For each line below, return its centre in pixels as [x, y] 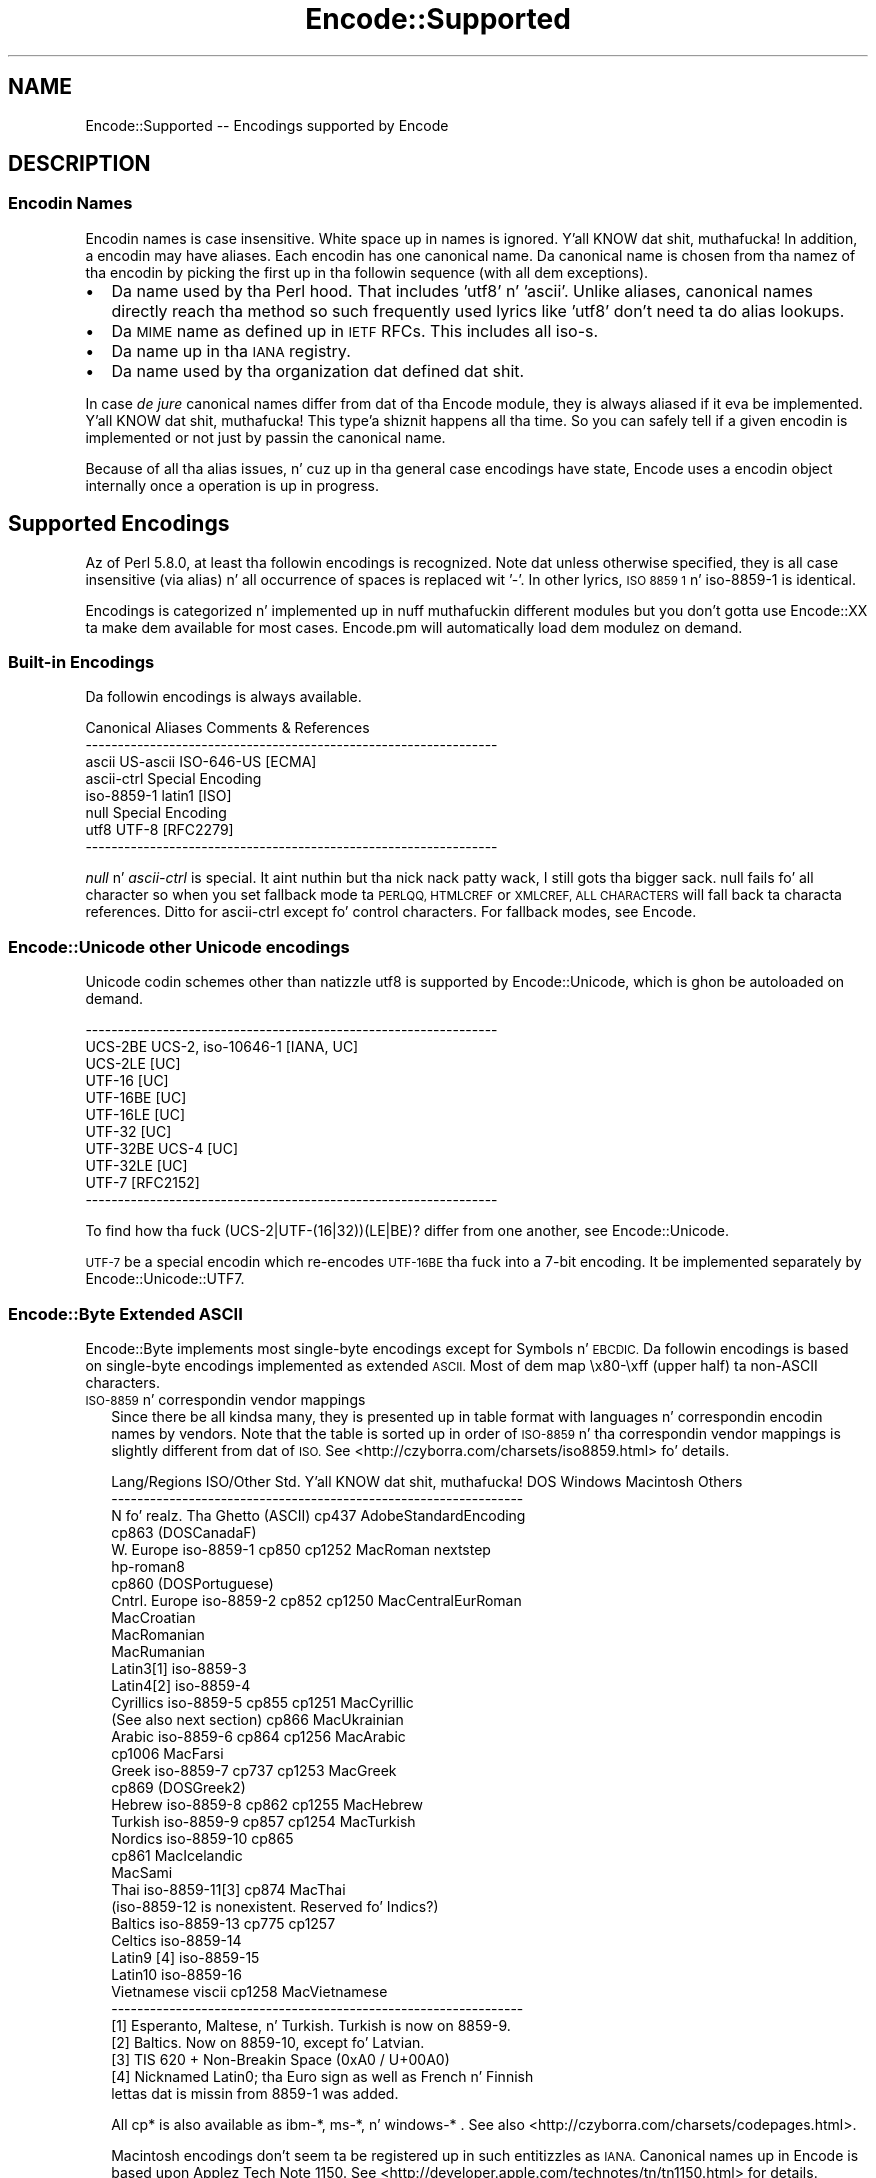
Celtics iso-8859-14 [176, 1940]
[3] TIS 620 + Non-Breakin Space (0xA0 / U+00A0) [280, 2059]
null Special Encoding [156, 813]
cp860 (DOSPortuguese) [192, 1583]
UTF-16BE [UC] [136, 1098]
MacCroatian [153, 1617]
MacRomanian [158, 1634]
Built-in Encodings [81, 662]
